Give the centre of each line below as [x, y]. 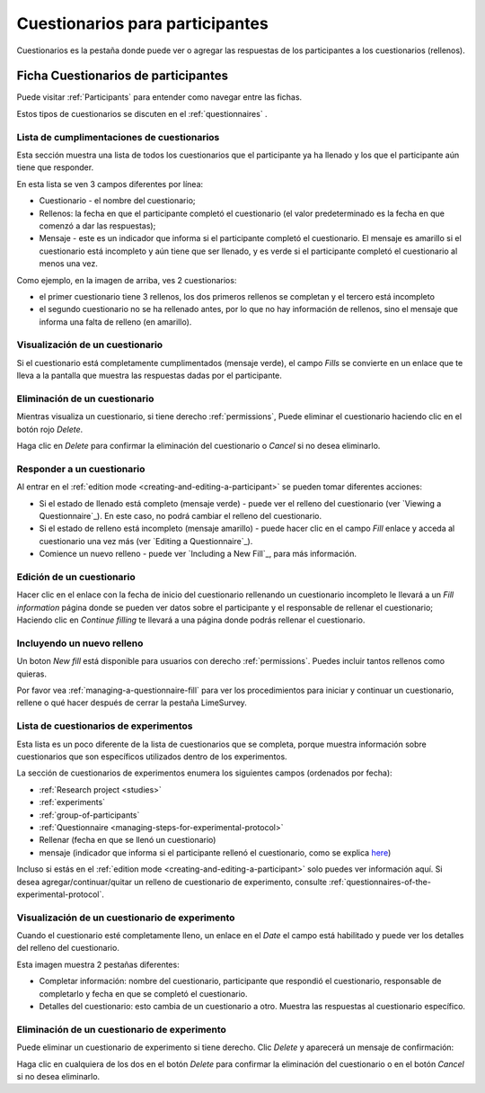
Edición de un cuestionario [76, 577]
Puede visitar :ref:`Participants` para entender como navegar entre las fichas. [159, 97]
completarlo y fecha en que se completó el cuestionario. [143, 993]
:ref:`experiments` [72, 802]
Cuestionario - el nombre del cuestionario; [117, 201]
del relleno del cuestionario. [68, 948]
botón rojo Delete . [50, 429]
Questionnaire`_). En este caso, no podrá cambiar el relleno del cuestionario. [181, 516]
